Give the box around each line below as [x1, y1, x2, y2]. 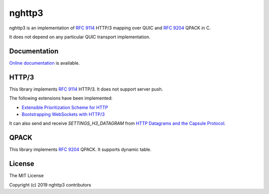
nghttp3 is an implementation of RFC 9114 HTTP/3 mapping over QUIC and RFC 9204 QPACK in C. [9, 25, 211, 31]
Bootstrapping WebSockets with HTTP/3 [21, 111, 105, 117]
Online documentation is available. [9, 60, 80, 66]
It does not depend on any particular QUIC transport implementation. [9, 34, 150, 40]
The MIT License [9, 173, 44, 179]
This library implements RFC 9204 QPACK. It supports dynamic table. [9, 147, 151, 153]
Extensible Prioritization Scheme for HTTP [21, 104, 108, 110]
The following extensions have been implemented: [9, 95, 113, 101]
